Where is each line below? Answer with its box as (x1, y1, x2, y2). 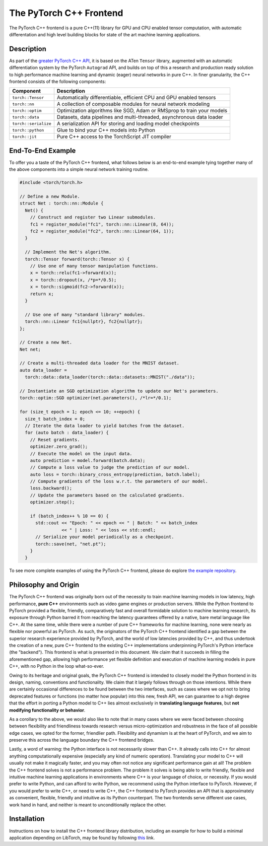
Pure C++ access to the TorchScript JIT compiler (57, 133, 171, 140)
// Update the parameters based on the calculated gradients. (30, 492, 185, 498)
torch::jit (12, 134, 37, 139)
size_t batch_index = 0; (25, 416, 85, 422)
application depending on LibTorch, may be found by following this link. (9, 835, 155, 841)
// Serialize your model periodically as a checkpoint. (35, 534, 174, 540)
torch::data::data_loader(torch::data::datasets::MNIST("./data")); (25, 374, 196, 380)
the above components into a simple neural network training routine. (9, 166, 149, 172)
